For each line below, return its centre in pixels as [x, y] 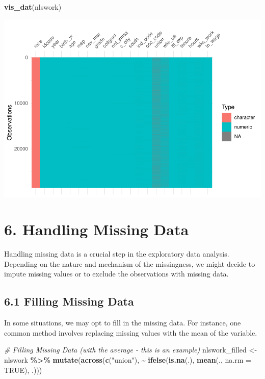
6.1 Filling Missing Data [69, 301]
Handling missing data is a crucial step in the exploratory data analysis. [117, 254]
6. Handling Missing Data [97, 229]
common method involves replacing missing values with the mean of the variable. [131, 332]
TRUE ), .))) [23, 370]
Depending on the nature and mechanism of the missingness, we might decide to [130, 263]
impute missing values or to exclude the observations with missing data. [116, 274]
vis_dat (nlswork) [33, 7]
